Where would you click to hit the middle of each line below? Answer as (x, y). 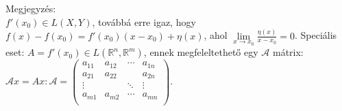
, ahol (216, 35)
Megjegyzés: (31, 8)
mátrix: (288, 52)
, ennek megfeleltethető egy (201, 52)
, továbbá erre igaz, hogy (144, 21)
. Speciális (316, 35)
